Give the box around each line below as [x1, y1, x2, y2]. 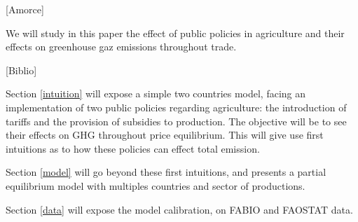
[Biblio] [6, 62, 37, 77]
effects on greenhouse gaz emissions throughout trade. [6, 39, 237, 54]
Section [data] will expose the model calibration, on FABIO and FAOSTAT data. [6, 202, 353, 216]
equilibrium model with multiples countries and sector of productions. [6, 178, 305, 193]
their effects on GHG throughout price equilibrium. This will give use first [6, 127, 324, 142]
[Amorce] [6, 2, 44, 16]
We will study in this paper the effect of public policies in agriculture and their [6, 25, 345, 40]
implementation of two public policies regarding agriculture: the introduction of [6, 99, 347, 114]
